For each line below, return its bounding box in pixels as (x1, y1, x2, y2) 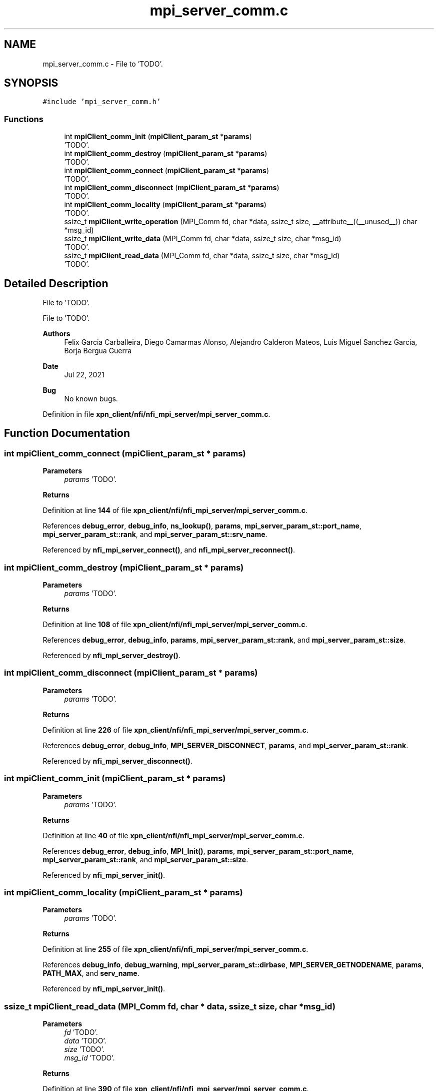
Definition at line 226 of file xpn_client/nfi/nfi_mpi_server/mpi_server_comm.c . (42, 725, 308, 734)
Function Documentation (4, 427, 130, 440)
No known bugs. (64, 394, 118, 403)
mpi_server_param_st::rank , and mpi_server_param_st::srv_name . (42, 530, 267, 539)
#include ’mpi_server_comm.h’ (42, 98, 161, 106)
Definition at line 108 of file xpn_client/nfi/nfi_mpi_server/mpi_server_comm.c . (42, 620, 307, 629)
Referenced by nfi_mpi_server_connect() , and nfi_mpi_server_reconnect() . (42, 545, 295, 555)
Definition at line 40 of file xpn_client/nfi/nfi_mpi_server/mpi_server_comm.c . (42, 831, 304, 840)
